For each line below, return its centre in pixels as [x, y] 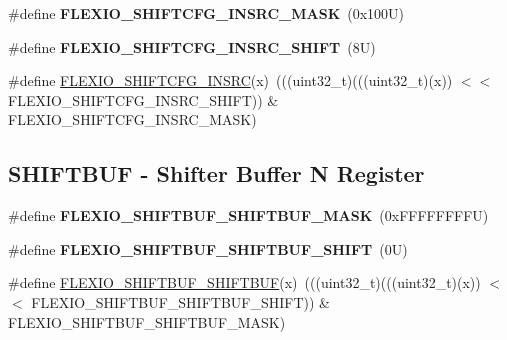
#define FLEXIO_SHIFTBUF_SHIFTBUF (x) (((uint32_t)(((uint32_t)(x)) [244, 282]
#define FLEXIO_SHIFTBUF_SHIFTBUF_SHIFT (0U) [208, 248]
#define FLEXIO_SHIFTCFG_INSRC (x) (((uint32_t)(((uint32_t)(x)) [230, 80]
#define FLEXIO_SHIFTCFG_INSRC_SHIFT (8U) [192, 46]
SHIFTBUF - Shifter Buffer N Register [216, 173]
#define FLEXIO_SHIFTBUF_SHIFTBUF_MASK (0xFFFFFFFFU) [248, 215]
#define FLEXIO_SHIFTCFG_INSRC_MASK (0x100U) [206, 13]
